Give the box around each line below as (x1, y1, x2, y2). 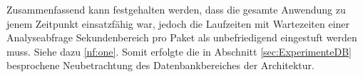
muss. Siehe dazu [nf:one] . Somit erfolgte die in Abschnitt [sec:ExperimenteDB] (6, 43, 352, 58)
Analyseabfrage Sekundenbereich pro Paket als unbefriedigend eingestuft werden (6, 30, 357, 45)
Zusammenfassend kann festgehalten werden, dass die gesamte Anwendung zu (6, 2, 346, 16)
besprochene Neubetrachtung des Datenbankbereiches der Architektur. (6, 58, 315, 73)
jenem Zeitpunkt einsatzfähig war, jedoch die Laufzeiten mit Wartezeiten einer (6, 16, 350, 31)
